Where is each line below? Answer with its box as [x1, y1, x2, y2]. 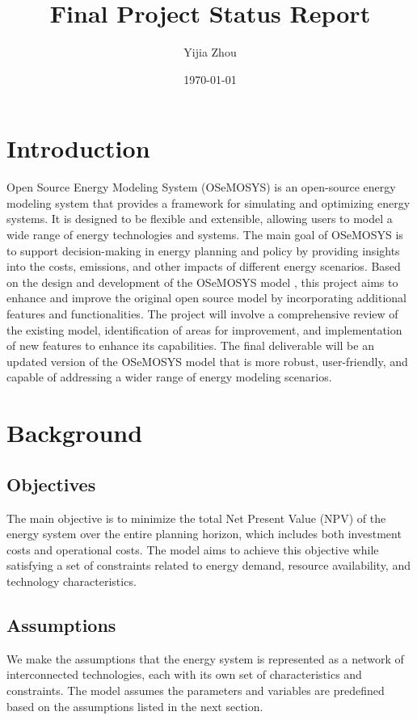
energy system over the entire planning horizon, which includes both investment [6, 525, 402, 542]
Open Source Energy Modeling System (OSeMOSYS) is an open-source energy [6, 179, 396, 196]
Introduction [6, 132, 150, 165]
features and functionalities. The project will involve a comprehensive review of [6, 305, 398, 322]
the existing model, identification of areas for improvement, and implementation [6, 321, 402, 338]
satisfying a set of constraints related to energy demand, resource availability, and [6, 557, 411, 574]
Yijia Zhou [183, 44, 237, 61]
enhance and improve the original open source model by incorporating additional [6, 289, 406, 306]
